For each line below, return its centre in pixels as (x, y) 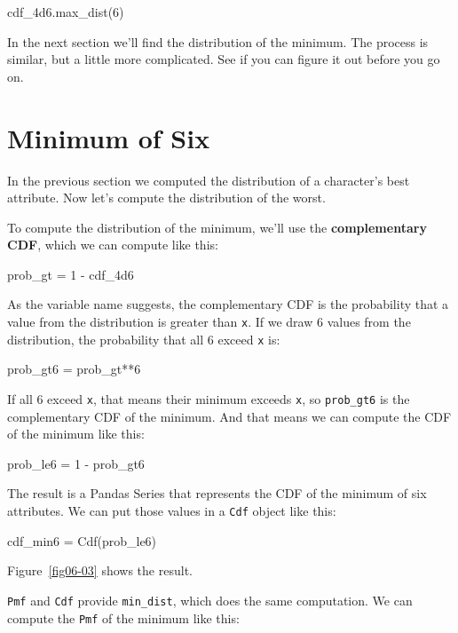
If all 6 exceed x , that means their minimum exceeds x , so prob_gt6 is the (209, 398)
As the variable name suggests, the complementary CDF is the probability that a (228, 304)
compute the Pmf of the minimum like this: (123, 617)
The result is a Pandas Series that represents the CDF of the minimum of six (217, 493)
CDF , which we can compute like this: (113, 245)
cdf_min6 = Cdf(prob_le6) (82, 540)
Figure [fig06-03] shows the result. (100, 570)
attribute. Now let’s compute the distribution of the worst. (166, 198)
